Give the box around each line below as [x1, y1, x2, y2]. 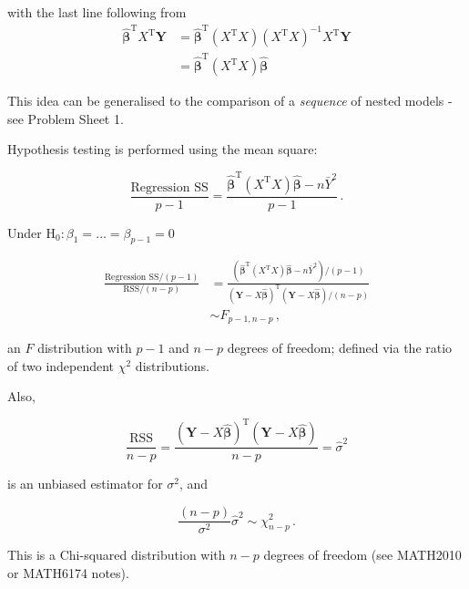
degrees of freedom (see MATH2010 [263, 545, 462, 564]
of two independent [7, 356, 115, 375]
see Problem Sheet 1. [7, 108, 124, 128]
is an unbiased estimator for [7, 474, 163, 493]
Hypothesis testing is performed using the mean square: [7, 139, 318, 159]
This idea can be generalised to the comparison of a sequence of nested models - [7, 91, 453, 110]
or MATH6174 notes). [7, 563, 129, 582]
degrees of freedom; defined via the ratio [227, 338, 453, 357]
